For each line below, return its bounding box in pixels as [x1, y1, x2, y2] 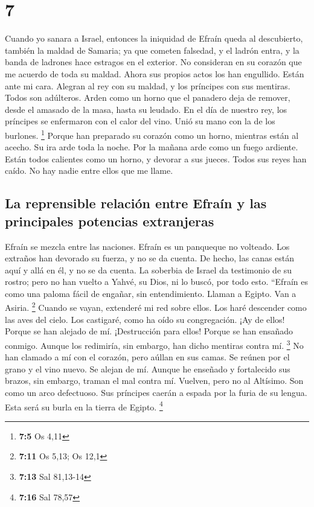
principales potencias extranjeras [5, 211, 214, 230]
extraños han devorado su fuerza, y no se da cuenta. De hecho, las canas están [5, 252, 295, 264]
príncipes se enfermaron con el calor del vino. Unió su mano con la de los [5, 115, 275, 127]
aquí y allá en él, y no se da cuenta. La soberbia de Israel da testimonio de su [5, 263, 292, 276]
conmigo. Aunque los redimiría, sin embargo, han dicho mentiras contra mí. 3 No [5, 337, 304, 351]
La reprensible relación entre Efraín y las [5, 194, 267, 212]
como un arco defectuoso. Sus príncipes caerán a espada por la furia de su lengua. [5, 386, 307, 398]
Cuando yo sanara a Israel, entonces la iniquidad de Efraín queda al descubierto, [5, 32, 303, 45]
